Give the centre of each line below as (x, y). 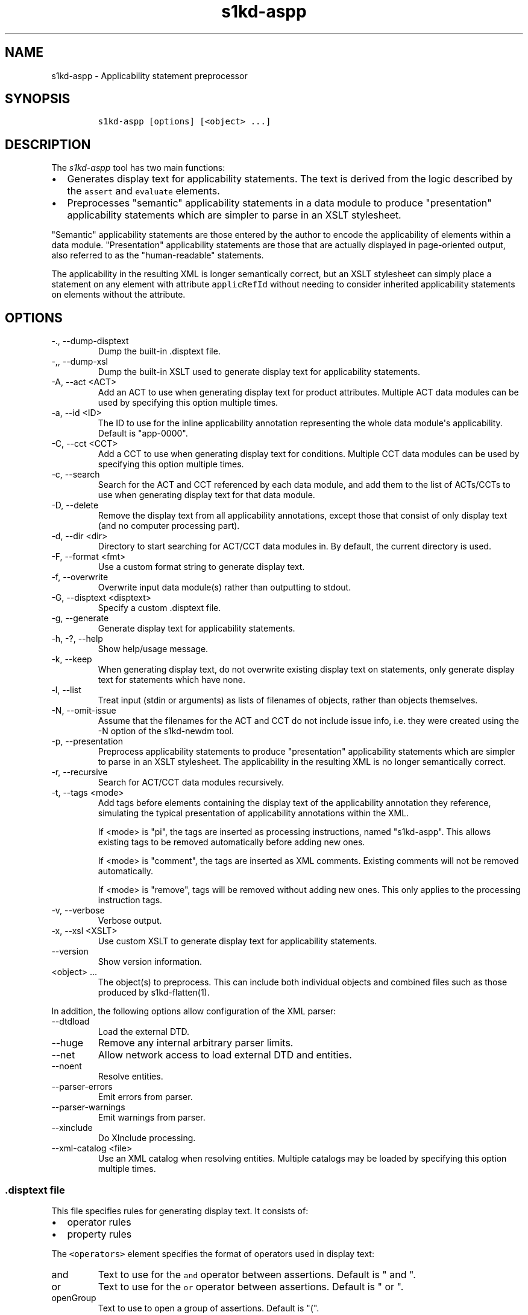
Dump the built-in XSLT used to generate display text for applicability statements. (259, 372)
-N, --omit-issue (84, 711)
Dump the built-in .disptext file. (159, 351)
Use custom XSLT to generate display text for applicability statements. (237, 941)
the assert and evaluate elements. (143, 191)
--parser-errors (82, 1087)
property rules (99, 1234)
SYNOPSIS (38, 99)
